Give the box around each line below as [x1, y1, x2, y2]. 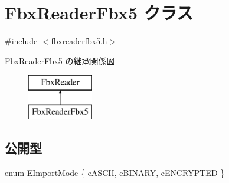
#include [5, 35, 38, 47]
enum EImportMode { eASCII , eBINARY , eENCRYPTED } [5, 166, 225, 178]
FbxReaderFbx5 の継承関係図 [5, 54, 115, 66]
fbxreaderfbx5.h [51, 35, 107, 47]
